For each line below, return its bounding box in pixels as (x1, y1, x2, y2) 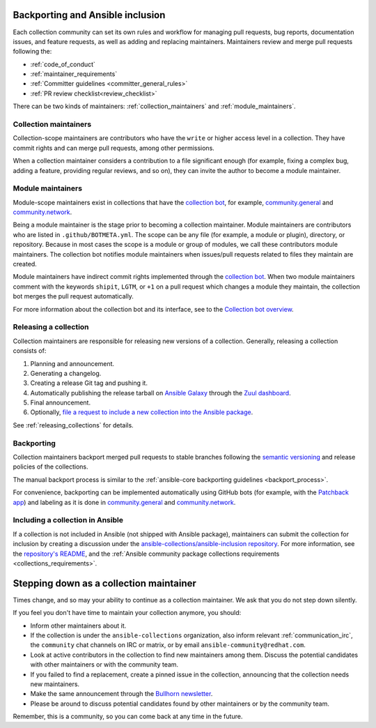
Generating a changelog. (30, 369, 102, 377)
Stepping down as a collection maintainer (13, 577, 196, 589)
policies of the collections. (13, 462, 88, 471)
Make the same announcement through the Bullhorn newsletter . (30, 690, 213, 698)
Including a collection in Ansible (13, 515, 123, 525)
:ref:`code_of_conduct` (30, 60, 95, 68)
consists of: (13, 347, 47, 355)
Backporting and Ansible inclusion (13, 9, 166, 21)
